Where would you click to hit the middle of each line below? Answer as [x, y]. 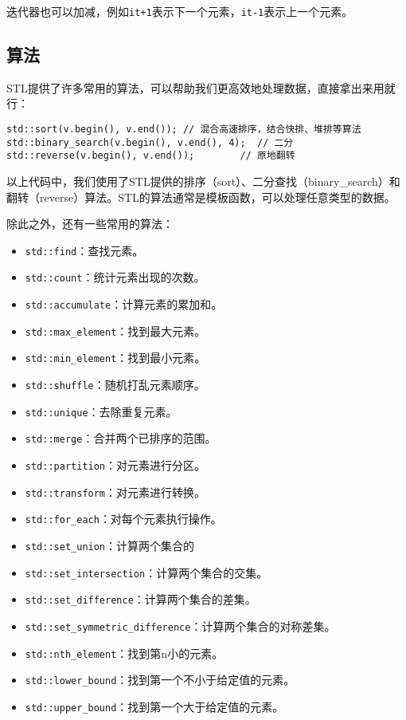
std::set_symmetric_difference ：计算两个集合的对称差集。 [180, 626]
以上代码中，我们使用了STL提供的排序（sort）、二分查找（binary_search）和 [203, 181]
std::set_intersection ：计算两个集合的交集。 [146, 572]
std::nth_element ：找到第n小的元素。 [124, 653]
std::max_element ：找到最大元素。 [115, 330]
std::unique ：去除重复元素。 [101, 411]
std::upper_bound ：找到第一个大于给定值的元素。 [154, 706]
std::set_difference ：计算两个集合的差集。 [141, 599]
